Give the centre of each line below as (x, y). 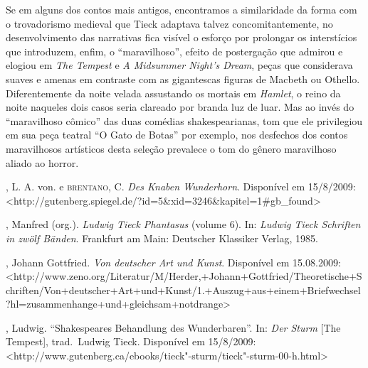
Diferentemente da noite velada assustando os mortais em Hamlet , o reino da (173, 93)
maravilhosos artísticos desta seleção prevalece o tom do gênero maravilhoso (171, 148)
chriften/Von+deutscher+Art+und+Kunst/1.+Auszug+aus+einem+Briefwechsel (183, 289)
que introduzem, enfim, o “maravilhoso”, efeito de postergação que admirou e (174, 51)
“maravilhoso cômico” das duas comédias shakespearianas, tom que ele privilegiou (184, 120)
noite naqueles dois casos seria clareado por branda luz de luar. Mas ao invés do (180, 107)
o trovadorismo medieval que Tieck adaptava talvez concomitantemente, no (169, 23)
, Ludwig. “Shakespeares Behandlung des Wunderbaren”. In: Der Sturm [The (173, 327)
